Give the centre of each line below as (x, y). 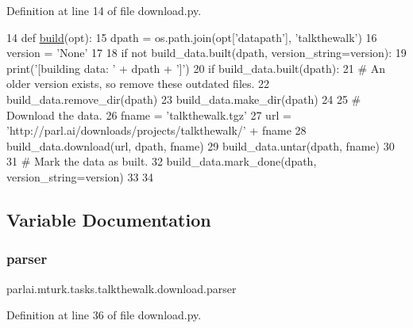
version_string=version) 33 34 (80, 176)
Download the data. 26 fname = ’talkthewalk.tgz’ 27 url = (149, 114)
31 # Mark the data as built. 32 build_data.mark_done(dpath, (162, 161)
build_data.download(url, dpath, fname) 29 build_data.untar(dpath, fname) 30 (201, 145)
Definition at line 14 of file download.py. (104, 10)
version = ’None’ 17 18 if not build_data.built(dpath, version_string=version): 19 (206, 53)
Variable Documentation (109, 219)
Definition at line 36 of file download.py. (104, 315)
